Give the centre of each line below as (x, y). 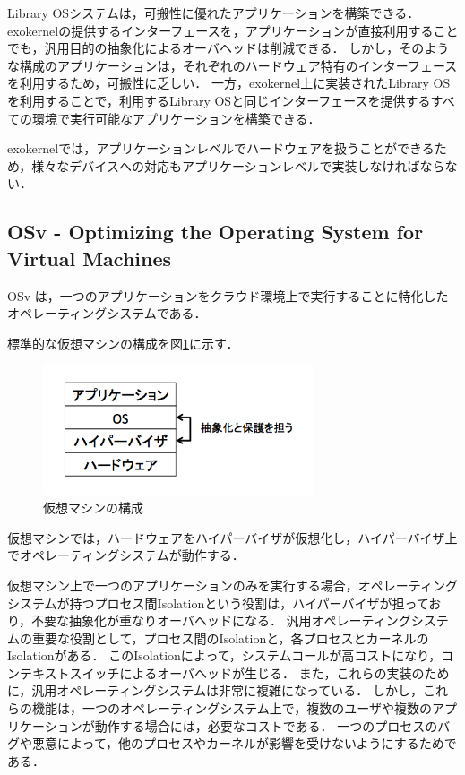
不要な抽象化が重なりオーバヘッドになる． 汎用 (172, 620)
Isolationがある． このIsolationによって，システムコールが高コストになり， (224, 655)
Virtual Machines (90, 258)
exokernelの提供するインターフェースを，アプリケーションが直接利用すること (233, 30)
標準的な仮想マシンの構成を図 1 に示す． (123, 343)
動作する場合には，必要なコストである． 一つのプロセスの (266, 725)
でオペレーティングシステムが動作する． (126, 555)
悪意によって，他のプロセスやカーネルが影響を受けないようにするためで (244, 743)
